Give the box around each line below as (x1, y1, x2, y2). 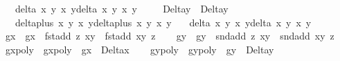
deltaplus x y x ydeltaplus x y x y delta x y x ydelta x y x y (15, 15, 312, 29)
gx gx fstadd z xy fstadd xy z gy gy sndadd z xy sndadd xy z (5, 28, 334, 43)
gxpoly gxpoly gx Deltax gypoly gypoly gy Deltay (5, 42, 274, 56)
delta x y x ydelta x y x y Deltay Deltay (15, 1, 229, 15)
